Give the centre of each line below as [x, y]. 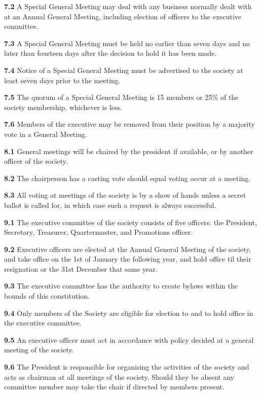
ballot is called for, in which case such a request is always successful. [110, 205]
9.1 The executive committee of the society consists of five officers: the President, [131, 222]
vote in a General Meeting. [46, 134]
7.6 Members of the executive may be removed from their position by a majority [129, 124]
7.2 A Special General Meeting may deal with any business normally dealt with [128, 6]
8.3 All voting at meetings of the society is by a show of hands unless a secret [125, 195]
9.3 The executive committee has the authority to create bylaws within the [121, 286]
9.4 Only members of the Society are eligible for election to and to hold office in [129, 313]
